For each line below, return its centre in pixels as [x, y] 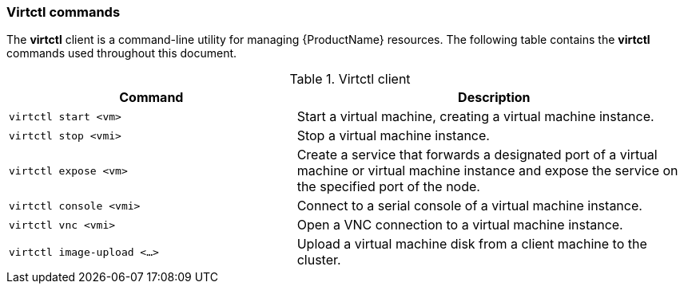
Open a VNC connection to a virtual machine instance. [460, 225]
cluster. [319, 260]
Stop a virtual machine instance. [393, 136]
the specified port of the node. [388, 187]
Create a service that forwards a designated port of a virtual [477, 155]
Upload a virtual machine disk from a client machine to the [472, 244]
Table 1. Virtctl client [350, 79]
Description [494, 98]
